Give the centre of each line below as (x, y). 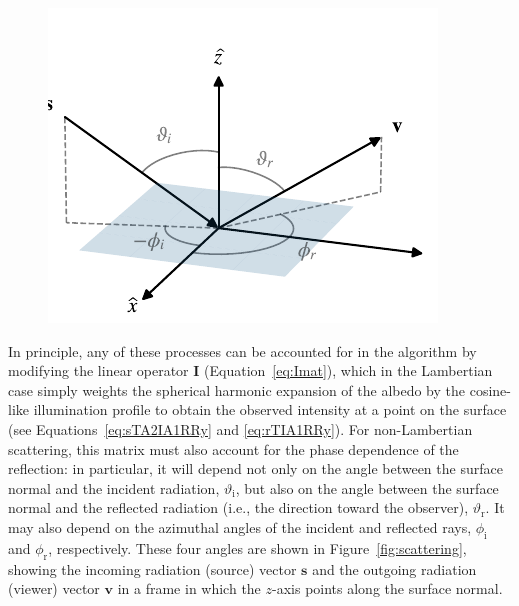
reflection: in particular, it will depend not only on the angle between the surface (255, 468)
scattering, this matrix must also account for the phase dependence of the (233, 448)
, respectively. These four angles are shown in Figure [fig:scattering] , (257, 547)
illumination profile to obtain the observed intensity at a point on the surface (270, 409)
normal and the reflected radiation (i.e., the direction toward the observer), (238, 507)
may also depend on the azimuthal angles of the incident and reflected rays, (240, 526)
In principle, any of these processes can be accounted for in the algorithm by (242, 350)
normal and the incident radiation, (114, 487)
